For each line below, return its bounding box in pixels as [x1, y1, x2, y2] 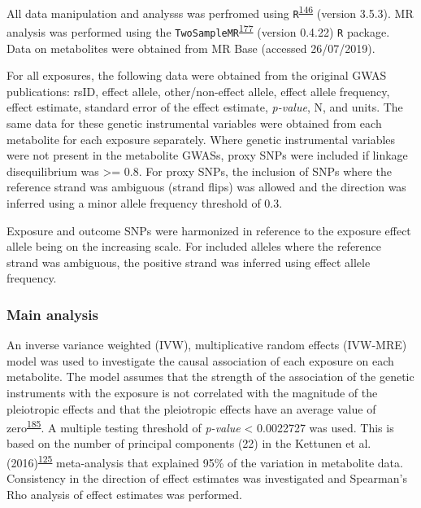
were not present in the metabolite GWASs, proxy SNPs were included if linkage [7, 147, 408, 164]
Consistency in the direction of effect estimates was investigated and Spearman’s [7, 470, 407, 487]
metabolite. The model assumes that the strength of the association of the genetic [7, 368, 414, 385]
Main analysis [7, 304, 98, 324]
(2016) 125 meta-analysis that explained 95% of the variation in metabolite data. [7, 451, 403, 471]
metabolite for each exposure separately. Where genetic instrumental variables [7, 130, 396, 147]
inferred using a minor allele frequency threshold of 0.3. [7, 194, 283, 211]
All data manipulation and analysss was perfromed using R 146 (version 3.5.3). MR [7, 2, 414, 21]
